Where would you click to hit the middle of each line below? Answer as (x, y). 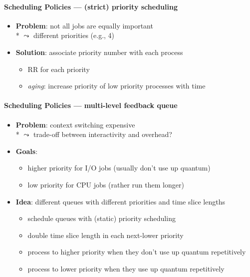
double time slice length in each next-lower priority (106, 235)
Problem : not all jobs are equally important (84, 25)
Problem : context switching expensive (75, 124)
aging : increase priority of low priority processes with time (117, 86)
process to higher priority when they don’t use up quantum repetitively (137, 252)
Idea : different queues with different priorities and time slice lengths (121, 201)
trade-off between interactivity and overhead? (103, 134)
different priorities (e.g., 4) (74, 35)
